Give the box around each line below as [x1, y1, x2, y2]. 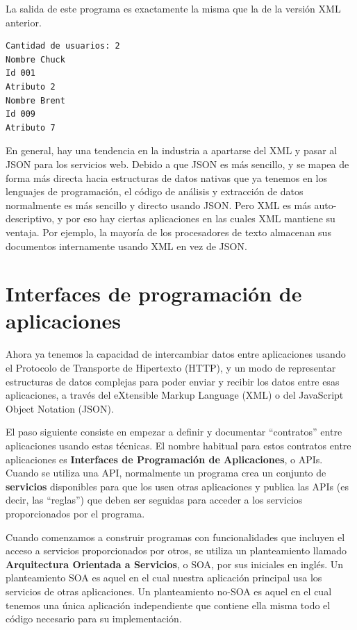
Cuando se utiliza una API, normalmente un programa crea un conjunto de [6, 465, 326, 480]
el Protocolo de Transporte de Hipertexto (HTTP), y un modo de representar [6, 360, 336, 374]
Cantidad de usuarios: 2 [6, 41, 120, 51]
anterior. [6, 15, 42, 29]
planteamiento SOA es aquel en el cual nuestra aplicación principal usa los [6, 570, 322, 585]
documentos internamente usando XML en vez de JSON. [6, 238, 247, 253]
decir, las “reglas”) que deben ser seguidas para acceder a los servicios [6, 492, 303, 507]
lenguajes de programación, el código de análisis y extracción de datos [6, 184, 304, 199]
